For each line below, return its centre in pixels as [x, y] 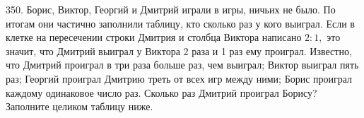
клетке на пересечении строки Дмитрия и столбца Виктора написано [154, 37]
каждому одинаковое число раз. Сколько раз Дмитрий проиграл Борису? [162, 92]
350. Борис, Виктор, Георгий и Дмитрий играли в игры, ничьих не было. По [171, 9]
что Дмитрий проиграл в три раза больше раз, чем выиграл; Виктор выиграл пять [182, 65]
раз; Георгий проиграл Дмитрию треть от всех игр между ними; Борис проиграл [179, 78]
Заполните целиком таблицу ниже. [80, 106]
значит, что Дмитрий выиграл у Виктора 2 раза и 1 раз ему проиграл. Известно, [179, 51]
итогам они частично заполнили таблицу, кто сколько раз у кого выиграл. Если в [180, 23]
